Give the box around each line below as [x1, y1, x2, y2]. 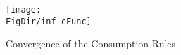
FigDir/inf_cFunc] [6, 16, 92, 26]
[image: [6, 5, 42, 15]
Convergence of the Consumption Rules [6, 36, 176, 51]
